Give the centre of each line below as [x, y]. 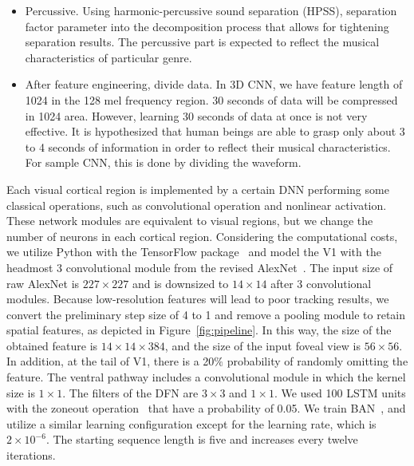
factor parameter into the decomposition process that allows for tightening [207, 26]
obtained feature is [52, 345]
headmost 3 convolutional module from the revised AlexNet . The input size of [200, 267]
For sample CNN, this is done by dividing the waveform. [163, 162]
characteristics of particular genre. [108, 57]
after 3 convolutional [321, 283]
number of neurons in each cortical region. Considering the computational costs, [202, 236]
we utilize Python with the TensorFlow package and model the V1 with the [194, 252]
